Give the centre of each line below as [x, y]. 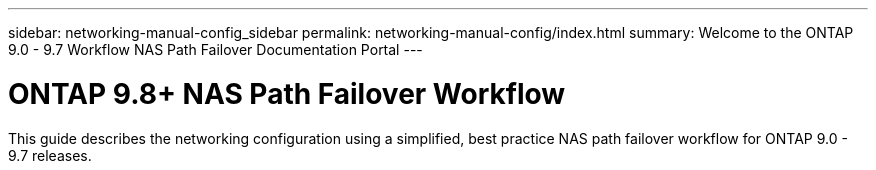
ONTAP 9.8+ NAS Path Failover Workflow [287, 93]
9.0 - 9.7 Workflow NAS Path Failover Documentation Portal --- [215, 49]
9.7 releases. [50, 155]
